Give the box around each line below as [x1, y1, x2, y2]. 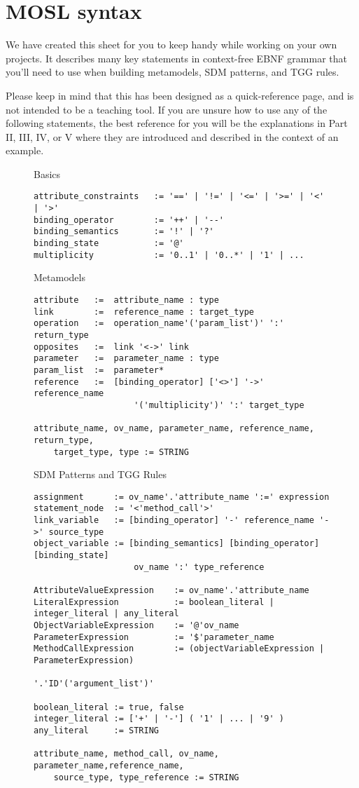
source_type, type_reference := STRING [53, 772, 239, 782]
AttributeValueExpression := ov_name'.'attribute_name [34, 585, 309, 596]
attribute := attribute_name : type [34, 295, 219, 305]
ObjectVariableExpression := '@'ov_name [34, 620, 239, 630]
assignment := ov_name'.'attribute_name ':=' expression [34, 491, 330, 502]
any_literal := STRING [34, 725, 159, 735]
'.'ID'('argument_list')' [34, 679, 154, 689]
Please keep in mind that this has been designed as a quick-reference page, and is [6, 88, 354, 102]
